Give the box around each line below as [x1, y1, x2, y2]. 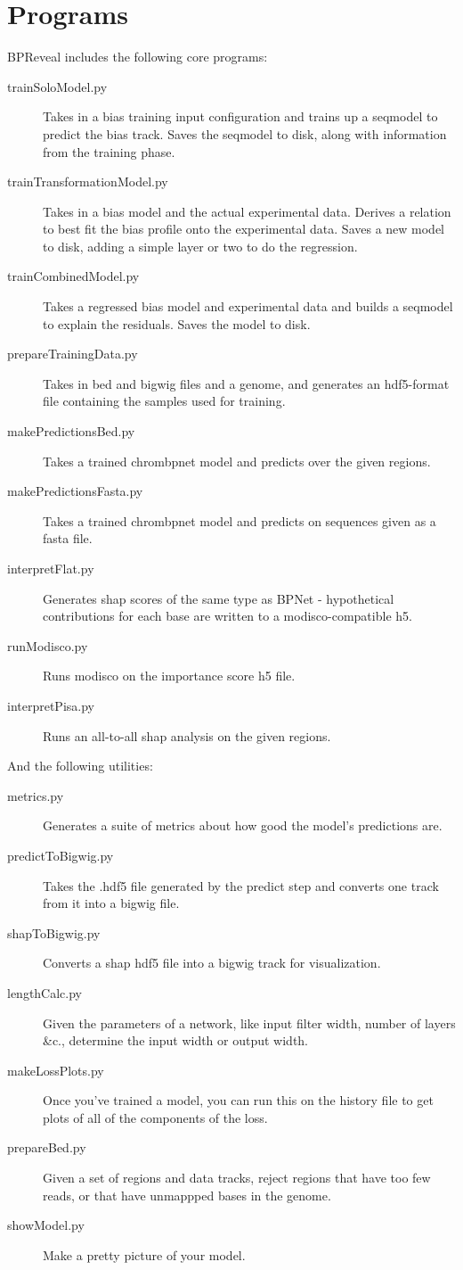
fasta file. [43, 529, 93, 548]
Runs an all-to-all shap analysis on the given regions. [43, 726, 331, 745]
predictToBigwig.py [7, 845, 114, 864]
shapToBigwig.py [7, 923, 101, 942]
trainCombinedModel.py [7, 267, 140, 285]
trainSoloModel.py [7, 77, 108, 95]
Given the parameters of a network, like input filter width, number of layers [43, 1013, 456, 1032]
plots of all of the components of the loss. [43, 1108, 268, 1126]
